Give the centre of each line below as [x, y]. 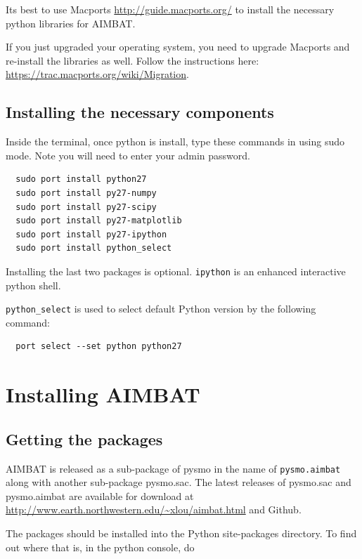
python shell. [33, 285]
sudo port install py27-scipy [86, 207]
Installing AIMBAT [103, 394]
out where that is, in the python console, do [100, 547]
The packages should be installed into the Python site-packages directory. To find [181, 533]
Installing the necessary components [140, 112]
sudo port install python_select [94, 248]
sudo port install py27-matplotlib [99, 221]
